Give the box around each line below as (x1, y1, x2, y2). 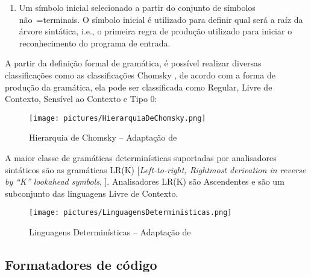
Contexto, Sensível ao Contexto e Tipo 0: (5, 92, 157, 105)
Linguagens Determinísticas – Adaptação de (29, 226, 191, 238)
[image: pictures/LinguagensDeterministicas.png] (29, 208, 232, 217)
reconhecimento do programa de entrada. (19, 36, 171, 49)
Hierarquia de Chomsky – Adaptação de (29, 131, 177, 144)
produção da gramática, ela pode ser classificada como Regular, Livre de (5, 80, 272, 93)
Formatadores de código (5, 255, 157, 274)
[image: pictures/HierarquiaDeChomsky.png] (29, 113, 206, 123)
